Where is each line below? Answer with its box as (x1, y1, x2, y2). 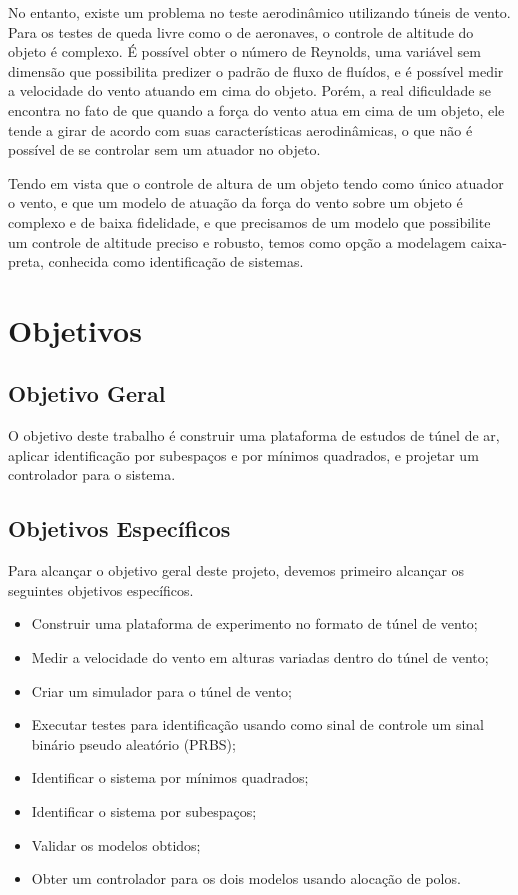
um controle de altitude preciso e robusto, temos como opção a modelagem (8, 231, 467, 252)
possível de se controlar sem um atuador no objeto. (8, 139, 321, 160)
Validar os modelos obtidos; (31, 834, 201, 855)
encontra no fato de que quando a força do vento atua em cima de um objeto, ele (8, 99, 505, 120)
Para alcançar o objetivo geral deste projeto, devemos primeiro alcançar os (8, 560, 465, 581)
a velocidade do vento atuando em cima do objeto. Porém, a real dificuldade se (8, 80, 491, 101)
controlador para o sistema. (8, 464, 176, 485)
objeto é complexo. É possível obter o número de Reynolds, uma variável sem (8, 41, 481, 62)
